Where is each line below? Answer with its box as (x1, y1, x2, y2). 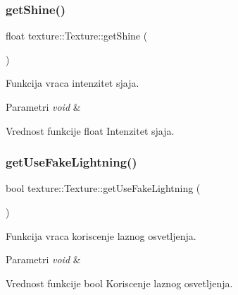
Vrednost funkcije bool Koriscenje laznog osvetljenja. (6, 275, 233, 290)
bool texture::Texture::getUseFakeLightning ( (6, 181, 201, 195)
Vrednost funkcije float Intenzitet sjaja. (6, 123, 175, 138)
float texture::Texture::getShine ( (6, 28, 148, 43)
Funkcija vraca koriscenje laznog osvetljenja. (6, 228, 196, 243)
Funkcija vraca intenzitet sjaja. (6, 76, 139, 90)
